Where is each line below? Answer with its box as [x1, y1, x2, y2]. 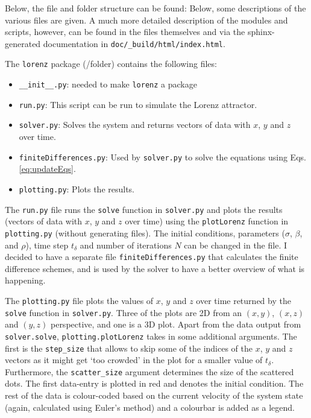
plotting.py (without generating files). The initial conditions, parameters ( [5, 226, 285, 239]
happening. [5, 274, 46, 287]
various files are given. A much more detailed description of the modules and [5, 13, 288, 26]
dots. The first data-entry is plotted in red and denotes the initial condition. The [5, 377, 304, 390]
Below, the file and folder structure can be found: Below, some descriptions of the [5, 2, 306, 14]
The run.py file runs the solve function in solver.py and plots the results [5, 203, 283, 215]
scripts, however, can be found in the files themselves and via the [5, 25, 245, 38]
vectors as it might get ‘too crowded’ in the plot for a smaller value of [5, 353, 263, 366]
